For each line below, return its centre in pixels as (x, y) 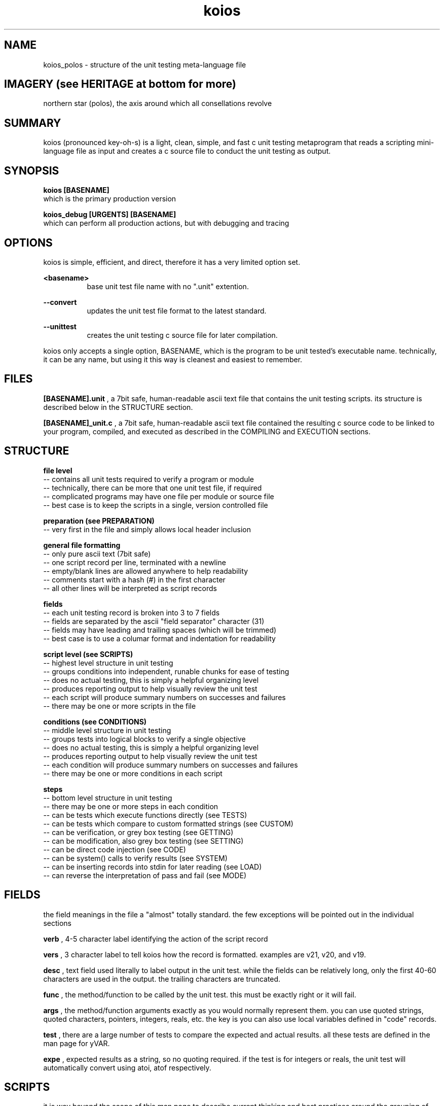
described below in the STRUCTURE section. (118, 407)
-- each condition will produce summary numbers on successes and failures (171, 765)
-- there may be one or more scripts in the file (120, 706)
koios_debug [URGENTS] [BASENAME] (110, 215)
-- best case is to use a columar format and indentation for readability (159, 638)
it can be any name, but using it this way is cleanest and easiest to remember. (173, 359)
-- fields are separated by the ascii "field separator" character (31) (154, 621)
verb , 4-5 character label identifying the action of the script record (156, 939)
